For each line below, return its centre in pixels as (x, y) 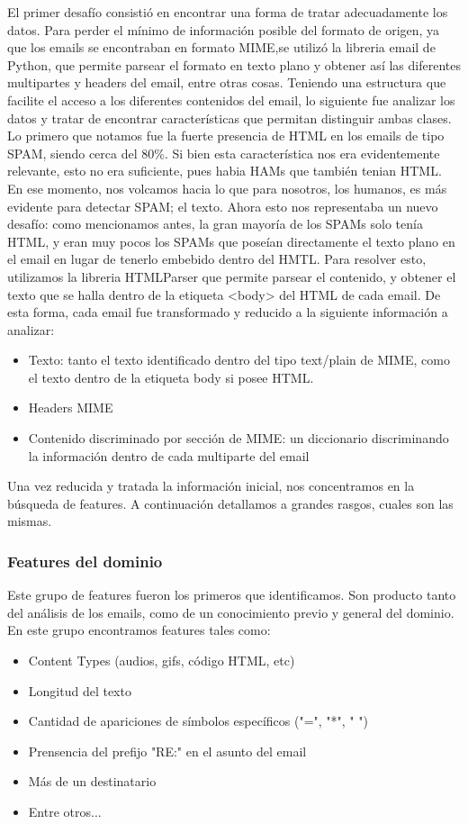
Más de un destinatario (92, 781)
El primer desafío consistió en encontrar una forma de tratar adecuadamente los (228, 12)
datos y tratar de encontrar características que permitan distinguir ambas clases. (229, 118)
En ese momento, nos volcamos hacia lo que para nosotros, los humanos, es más (227, 188)
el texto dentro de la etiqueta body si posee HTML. (171, 377)
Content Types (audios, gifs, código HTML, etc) (162, 661)
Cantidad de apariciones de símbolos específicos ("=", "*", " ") (198, 721)
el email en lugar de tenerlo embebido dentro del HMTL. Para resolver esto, (217, 259)
